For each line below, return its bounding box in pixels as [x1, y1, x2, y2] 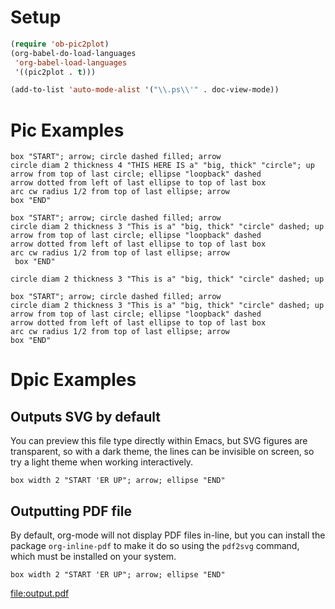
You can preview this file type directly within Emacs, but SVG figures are [10, 435, 308, 447]
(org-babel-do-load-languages [10, 48, 137, 58]
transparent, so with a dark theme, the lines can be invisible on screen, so [10, 446, 315, 458]
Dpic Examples [10, 369, 137, 391]
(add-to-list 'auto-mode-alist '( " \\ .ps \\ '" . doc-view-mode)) [10, 85, 280, 95]
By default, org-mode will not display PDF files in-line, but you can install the [10, 529, 326, 541]
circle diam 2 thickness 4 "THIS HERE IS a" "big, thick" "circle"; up [10, 161, 315, 171]
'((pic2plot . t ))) [14, 67, 97, 77]
